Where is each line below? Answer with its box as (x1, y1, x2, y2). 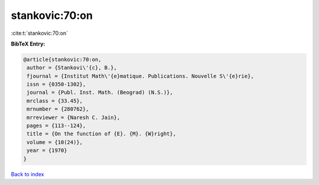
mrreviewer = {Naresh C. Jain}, (27, 114, 121, 121)
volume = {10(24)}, (27, 139, 83, 145)
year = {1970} (27, 147, 67, 154)
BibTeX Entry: (11, 40, 45, 47)
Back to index (11, 170, 44, 177)
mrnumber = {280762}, (27, 106, 89, 112)
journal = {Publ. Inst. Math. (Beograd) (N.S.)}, (27, 89, 174, 96)
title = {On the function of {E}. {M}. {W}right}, (27, 131, 177, 137)
